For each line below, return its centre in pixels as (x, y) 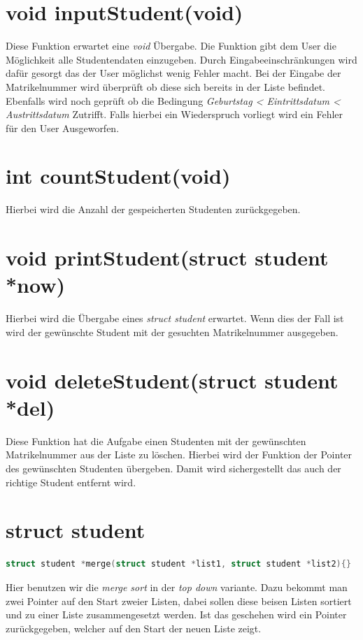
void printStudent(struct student (167, 257)
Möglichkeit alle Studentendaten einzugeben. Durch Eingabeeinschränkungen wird (181, 59)
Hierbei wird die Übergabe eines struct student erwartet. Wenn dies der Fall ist (175, 318)
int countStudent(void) (118, 176)
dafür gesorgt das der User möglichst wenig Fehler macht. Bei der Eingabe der (173, 73)
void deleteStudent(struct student (172, 380)
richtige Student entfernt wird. (71, 482)
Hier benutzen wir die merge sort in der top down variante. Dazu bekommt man (177, 587)
